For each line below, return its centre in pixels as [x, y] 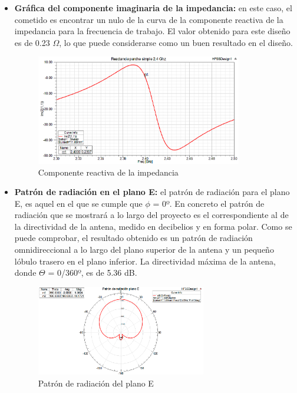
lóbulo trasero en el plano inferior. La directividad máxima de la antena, [145, 261]
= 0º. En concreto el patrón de [209, 203]
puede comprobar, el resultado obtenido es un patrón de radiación [133, 238]
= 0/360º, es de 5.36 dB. [93, 273]
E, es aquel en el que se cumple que [78, 203]
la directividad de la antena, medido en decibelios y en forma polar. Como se [153, 226]
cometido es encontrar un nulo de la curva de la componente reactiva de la [149, 19]
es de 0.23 [32, 42]
